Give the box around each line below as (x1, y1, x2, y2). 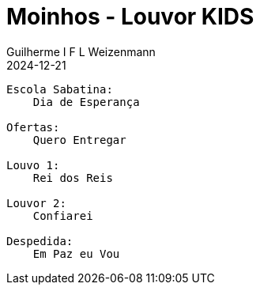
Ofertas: (6, 120, 60, 134)
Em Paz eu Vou (32, 247, 120, 260)
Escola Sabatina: (6, 82, 113, 96)
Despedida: (6, 234, 73, 248)
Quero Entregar (32, 133, 126, 146)
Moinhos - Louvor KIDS (6, 3, 254, 30)
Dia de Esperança (32, 95, 140, 108)
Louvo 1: (6, 158, 60, 172)
